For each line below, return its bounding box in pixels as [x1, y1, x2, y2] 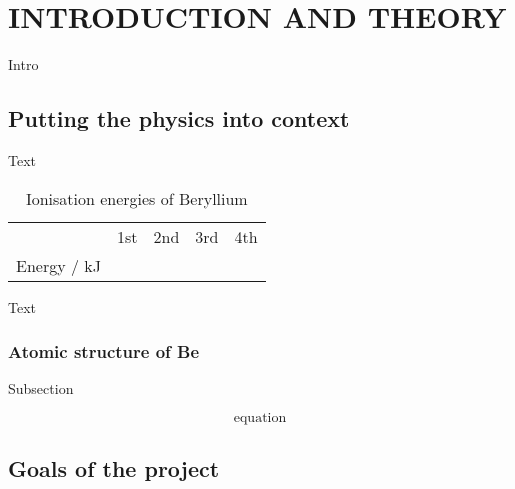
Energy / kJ [16, 253, 101, 277]
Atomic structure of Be [8, 339, 200, 364]
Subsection [8, 378, 74, 399]
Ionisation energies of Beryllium [25, 186, 248, 210]
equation [233, 410, 287, 425]
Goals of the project [8, 453, 220, 484]
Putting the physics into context [8, 103, 350, 134]
